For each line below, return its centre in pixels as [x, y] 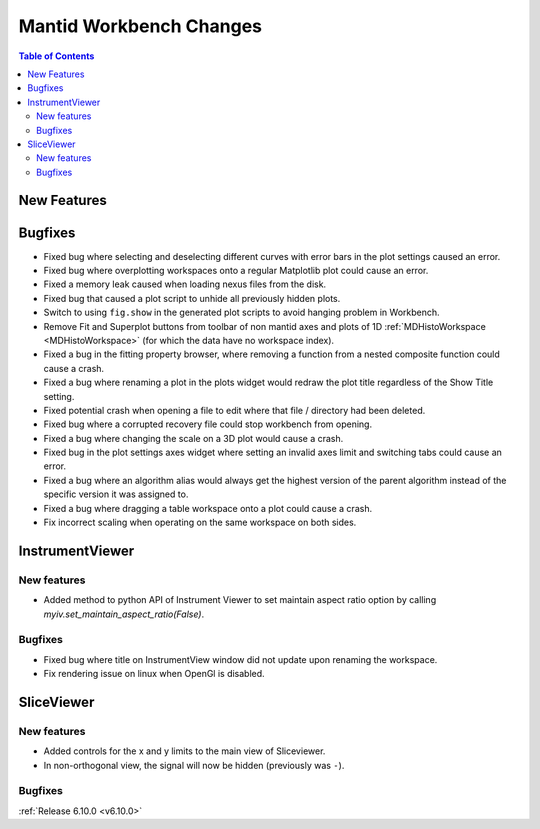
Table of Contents [56, 56]
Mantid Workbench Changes [140, 26]
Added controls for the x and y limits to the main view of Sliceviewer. [184, 751]
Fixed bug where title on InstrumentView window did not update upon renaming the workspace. [240, 659]
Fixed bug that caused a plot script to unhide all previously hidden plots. [192, 298]
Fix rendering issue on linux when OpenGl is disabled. [154, 674]
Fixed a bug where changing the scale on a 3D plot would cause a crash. [193, 438]
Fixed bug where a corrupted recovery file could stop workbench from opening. [208, 424]
